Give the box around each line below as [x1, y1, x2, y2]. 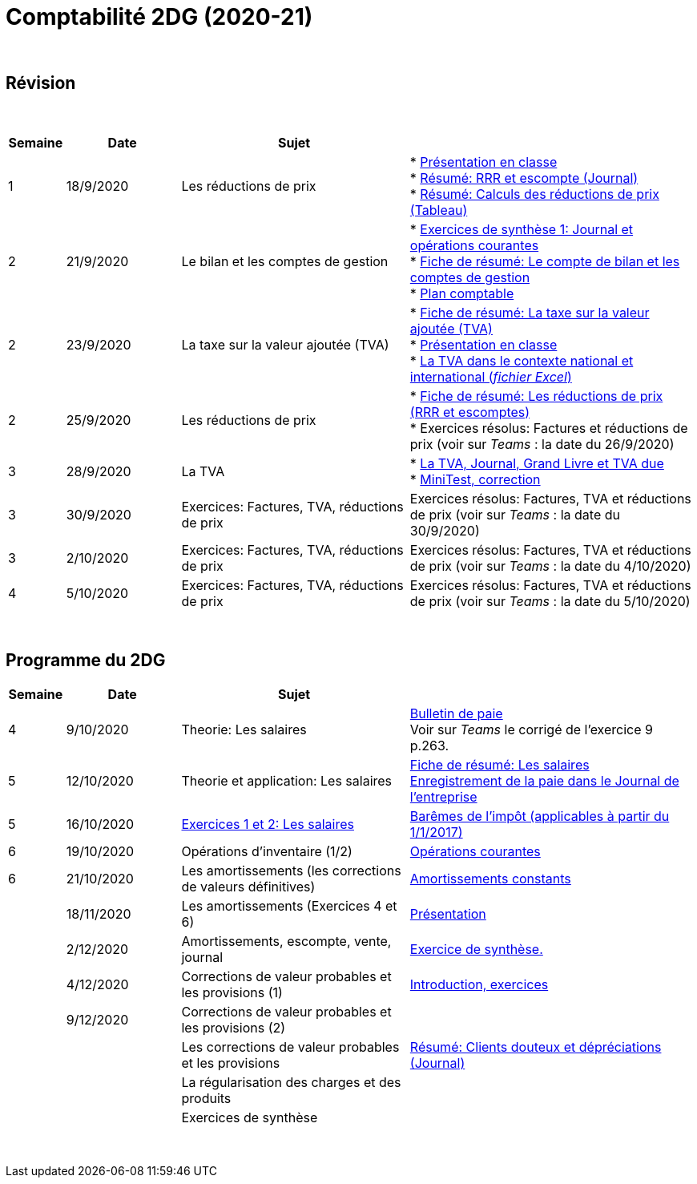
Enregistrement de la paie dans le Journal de [409, 773, 679, 790]
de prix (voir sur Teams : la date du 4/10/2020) [409, 557, 691, 574]
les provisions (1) [181, 984, 283, 1001]
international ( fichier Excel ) [409, 368, 572, 385]
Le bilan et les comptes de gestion [181, 253, 389, 269]
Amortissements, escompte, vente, [181, 933, 392, 950]
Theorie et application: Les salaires [181, 773, 393, 790]
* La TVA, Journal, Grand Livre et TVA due [409, 455, 664, 471]
